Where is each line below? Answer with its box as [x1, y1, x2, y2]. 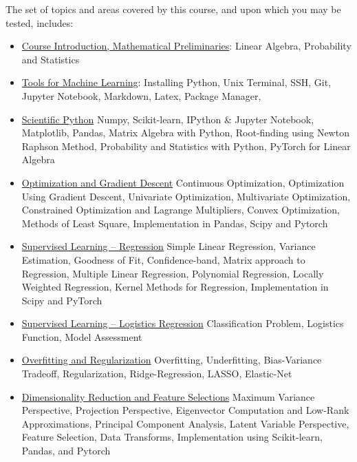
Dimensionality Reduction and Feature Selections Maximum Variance [21, 389, 315, 403]
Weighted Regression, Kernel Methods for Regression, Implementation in [21, 280, 329, 294]
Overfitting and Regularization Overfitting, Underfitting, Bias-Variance [21, 353, 322, 367]
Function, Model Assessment [21, 329, 142, 344]
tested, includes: [6, 15, 74, 30]
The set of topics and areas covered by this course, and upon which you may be [6, 2, 341, 16]
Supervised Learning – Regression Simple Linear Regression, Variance [21, 239, 316, 253]
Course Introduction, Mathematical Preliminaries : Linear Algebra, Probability [21, 39, 351, 53]
